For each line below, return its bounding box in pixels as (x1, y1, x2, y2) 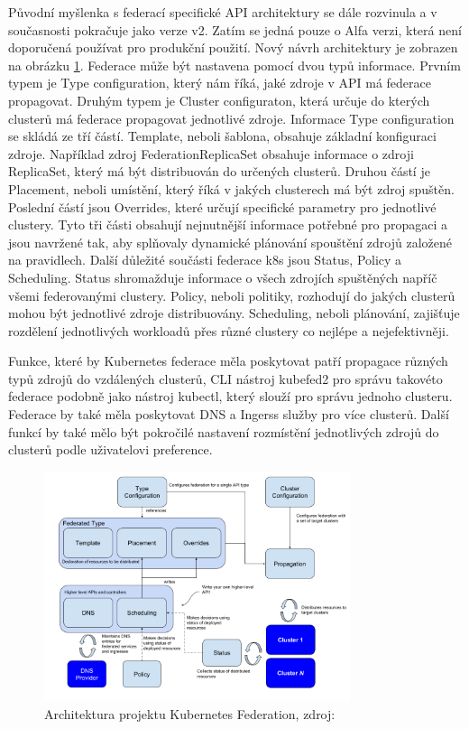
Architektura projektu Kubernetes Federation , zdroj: (44, 704, 336, 723)
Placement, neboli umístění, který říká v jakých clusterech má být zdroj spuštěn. (8, 179, 455, 198)
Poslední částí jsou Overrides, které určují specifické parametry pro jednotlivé (8, 197, 437, 216)
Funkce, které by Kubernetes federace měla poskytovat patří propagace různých (8, 351, 448, 370)
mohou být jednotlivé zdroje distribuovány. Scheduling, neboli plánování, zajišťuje (8, 304, 460, 322)
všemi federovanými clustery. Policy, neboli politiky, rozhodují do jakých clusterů (8, 285, 455, 304)
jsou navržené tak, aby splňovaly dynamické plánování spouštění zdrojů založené (8, 232, 452, 251)
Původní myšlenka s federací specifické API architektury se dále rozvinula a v (8, 3, 437, 21)
